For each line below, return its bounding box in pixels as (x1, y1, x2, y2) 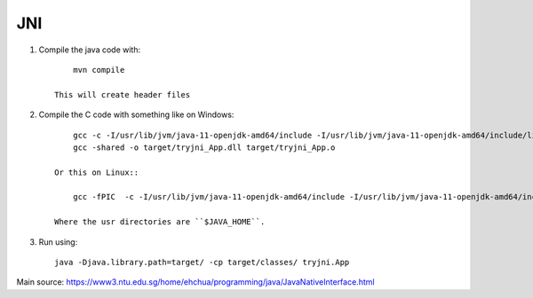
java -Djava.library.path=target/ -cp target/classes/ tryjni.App (54, 257, 350, 268)
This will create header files (54, 90, 191, 99)
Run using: (38, 236, 78, 247)
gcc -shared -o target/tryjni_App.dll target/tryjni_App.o (72, 142, 336, 153)
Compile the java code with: (38, 44, 141, 55)
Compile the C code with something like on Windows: (38, 109, 235, 120)
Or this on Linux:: (54, 167, 139, 177)
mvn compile (72, 65, 125, 74)
